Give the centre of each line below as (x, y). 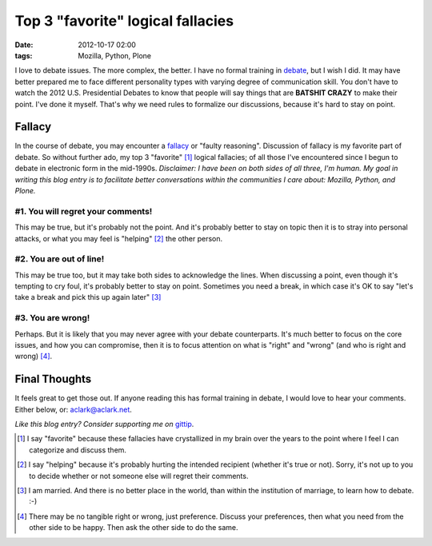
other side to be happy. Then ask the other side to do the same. (134, 528)
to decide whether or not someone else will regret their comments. (139, 476)
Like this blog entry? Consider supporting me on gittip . (104, 424)
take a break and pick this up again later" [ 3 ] (88, 297)
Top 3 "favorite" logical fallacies (124, 21)
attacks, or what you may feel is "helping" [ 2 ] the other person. (119, 238)
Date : (24, 45)
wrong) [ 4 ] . (34, 357)
